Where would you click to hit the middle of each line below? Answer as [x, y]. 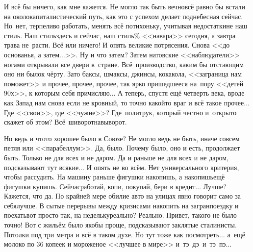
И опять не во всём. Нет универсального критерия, [163, 167]
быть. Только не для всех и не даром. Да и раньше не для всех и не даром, [116, 157]
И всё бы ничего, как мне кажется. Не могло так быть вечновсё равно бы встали [125, 6]
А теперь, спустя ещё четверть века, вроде [181, 93]
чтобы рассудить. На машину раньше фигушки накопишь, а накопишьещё [114, 177]
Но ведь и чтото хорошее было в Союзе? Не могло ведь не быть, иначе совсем [122, 138]
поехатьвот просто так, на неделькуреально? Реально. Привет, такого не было [120, 215]
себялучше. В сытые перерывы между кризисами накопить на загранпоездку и [121, 205]
